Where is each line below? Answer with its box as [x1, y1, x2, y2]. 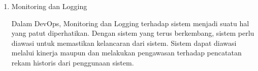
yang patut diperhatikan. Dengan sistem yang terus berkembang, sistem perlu [11, 28, 254, 38]
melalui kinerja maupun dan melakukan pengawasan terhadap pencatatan [11, 47, 242, 58]
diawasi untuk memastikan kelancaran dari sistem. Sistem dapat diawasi [11, 37, 237, 48]
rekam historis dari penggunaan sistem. [11, 57, 134, 67]
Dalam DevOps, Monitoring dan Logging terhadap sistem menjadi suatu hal [11, 18, 249, 28]
